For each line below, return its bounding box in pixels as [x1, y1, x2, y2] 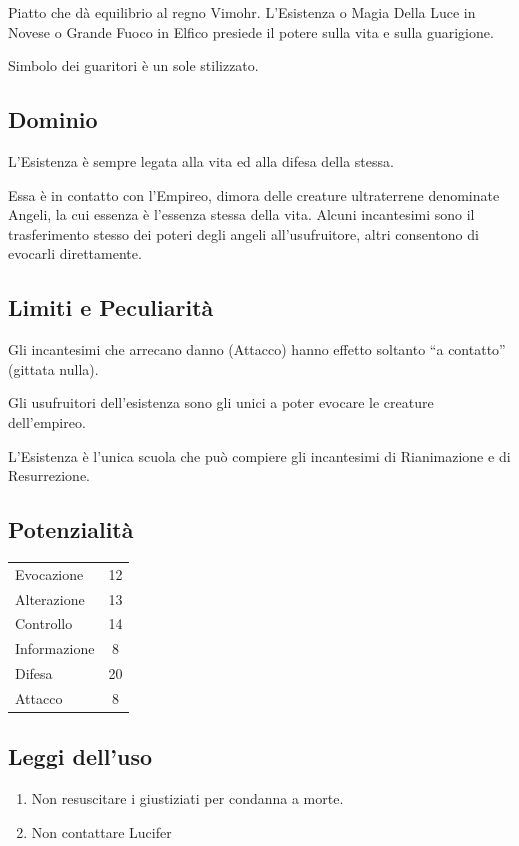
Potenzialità [8, 514, 134, 545]
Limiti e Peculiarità [8, 292, 214, 323]
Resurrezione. [8, 465, 91, 486]
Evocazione [15, 563, 84, 584]
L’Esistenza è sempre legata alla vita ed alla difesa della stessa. [8, 150, 394, 171]
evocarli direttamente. [8, 243, 142, 264]
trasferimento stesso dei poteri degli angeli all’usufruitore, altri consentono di [8, 223, 479, 244]
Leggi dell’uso [8, 741, 153, 772]
